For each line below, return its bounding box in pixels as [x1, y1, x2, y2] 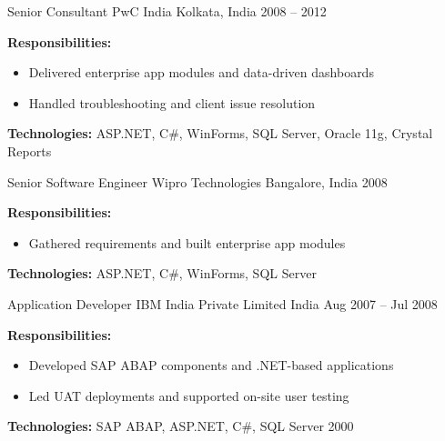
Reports [7, 141, 52, 160]
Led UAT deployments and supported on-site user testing [28, 386, 349, 405]
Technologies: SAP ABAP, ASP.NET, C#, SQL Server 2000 [7, 416, 354, 436]
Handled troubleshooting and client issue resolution [28, 93, 316, 112]
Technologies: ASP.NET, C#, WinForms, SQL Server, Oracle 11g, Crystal [7, 124, 433, 143]
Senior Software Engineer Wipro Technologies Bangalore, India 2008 [7, 172, 388, 191]
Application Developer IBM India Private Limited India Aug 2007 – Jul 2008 [7, 294, 438, 313]
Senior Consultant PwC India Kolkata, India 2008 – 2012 [7, 2, 327, 20]
